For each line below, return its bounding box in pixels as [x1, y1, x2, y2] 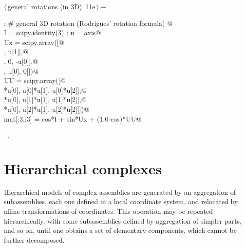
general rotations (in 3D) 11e [7, 1, 95, 11]
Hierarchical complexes [4, 158, 162, 178]
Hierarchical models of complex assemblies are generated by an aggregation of [4, 186, 236, 197]
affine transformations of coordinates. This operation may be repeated [4, 206, 213, 216]
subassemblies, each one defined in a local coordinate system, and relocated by [4, 196, 238, 207]
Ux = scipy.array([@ [4, 37, 64, 47]
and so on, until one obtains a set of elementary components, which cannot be [4, 225, 237, 235]
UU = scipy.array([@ [4, 75, 66, 85]
